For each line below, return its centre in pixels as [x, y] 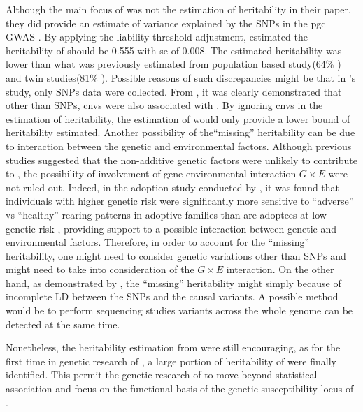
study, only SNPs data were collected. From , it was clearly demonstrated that [174, 91]
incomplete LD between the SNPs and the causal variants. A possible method [172, 296]
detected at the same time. [63, 324]
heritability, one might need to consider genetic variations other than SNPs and [176, 255]
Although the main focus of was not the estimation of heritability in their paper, [178, 9]
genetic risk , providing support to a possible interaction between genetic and [171, 228]
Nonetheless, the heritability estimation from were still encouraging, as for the [173, 347]
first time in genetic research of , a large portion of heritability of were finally [171, 361]
